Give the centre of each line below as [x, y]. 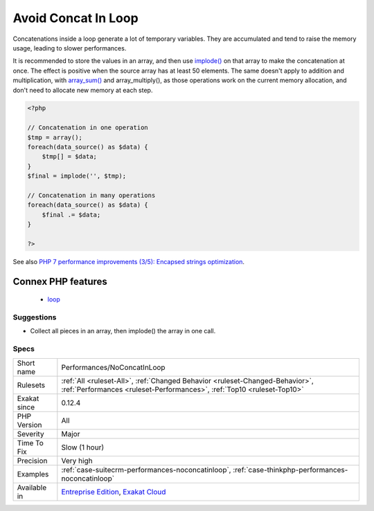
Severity [30, 434]
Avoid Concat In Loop [75, 18]
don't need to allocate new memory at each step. [83, 90]
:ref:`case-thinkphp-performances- [291, 470]
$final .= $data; [71, 215]
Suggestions [35, 317]
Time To [30, 443]
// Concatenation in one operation [88, 128]
